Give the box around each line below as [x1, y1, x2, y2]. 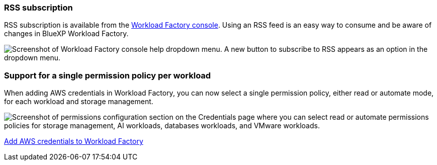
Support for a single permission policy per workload [4, 70, 211, 80]
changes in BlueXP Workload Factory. [4, 29, 129, 38]
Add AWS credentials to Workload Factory [4, 137, 143, 146]
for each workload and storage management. [4, 97, 153, 106]
